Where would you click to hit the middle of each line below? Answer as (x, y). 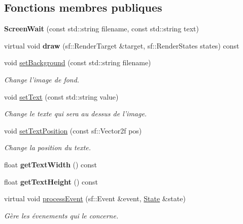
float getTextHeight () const (51, 181)
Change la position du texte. (48, 147)
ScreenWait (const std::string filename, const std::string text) (101, 29)
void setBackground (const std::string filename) (78, 62)
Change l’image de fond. (42, 79)
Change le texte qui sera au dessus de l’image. (76, 114)
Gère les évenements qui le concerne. (61, 215)
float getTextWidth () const (51, 164)
